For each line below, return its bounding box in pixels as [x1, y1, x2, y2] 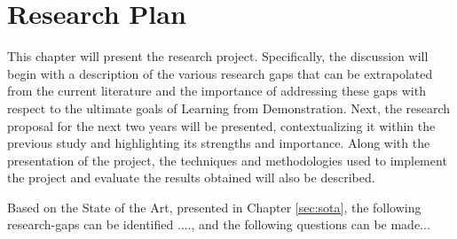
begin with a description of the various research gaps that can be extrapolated [7, 64, 433, 82]
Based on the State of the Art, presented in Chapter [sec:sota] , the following [7, 197, 422, 216]
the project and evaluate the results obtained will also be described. [7, 168, 375, 187]
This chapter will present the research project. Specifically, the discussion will [7, 47, 429, 66]
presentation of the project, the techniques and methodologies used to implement [7, 150, 447, 169]
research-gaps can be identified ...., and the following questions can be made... [7, 215, 430, 234]
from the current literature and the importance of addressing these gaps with [7, 81, 426, 100]
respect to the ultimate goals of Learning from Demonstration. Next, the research [7, 98, 451, 117]
